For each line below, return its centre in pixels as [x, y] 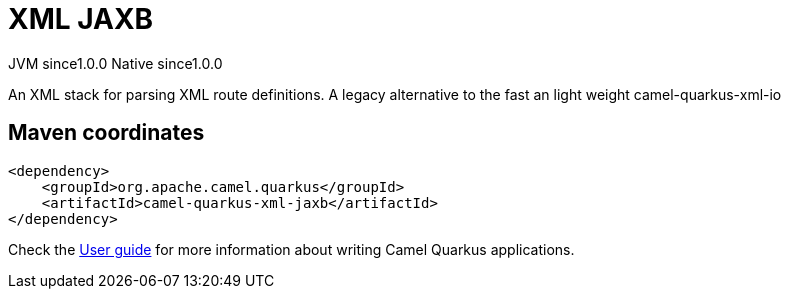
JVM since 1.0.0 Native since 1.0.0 [115, 63]
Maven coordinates [106, 133]
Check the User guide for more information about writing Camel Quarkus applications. [291, 249]
